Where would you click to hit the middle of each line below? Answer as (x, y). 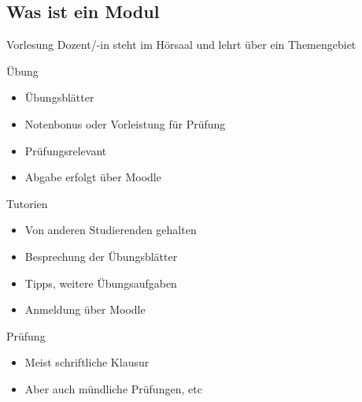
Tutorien (27, 203)
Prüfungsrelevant (66, 150)
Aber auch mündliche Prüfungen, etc (113, 388)
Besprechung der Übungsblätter (101, 256)
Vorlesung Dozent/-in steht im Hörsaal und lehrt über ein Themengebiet (181, 45)
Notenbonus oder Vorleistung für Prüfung (125, 123)
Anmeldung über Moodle (85, 309)
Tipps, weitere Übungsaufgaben (101, 283)
